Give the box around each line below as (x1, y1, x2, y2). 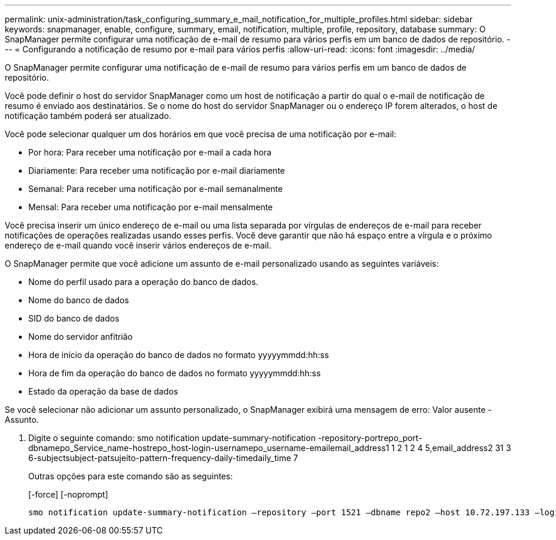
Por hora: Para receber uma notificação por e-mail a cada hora (28, 147, 272, 157)
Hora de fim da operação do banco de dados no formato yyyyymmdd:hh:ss (28, 368, 321, 378)
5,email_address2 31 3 (425, 443, 511, 453)
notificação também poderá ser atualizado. (5, 111, 171, 121)
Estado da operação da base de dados (28, 386, 178, 396)
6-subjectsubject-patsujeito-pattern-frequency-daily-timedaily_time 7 (28, 453, 299, 463)
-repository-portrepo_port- (317, 433, 422, 443)
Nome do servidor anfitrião (28, 332, 133, 342)
